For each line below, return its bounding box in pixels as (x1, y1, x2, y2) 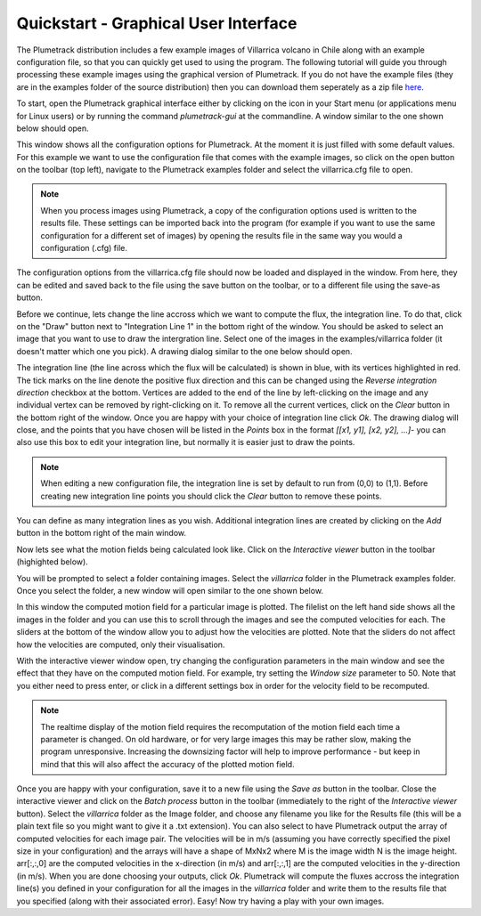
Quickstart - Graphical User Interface (16, 13, 298, 33)
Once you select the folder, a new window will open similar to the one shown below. (16, 586, 324, 596)
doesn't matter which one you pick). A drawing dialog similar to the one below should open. (16, 345, 353, 356)
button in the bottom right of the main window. (16, 528, 187, 539)
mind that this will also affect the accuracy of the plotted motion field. (40, 758, 295, 769)
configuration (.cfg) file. (40, 243, 128, 254)
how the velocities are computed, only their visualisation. (16, 639, 225, 650)
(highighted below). (16, 556, 88, 567)
